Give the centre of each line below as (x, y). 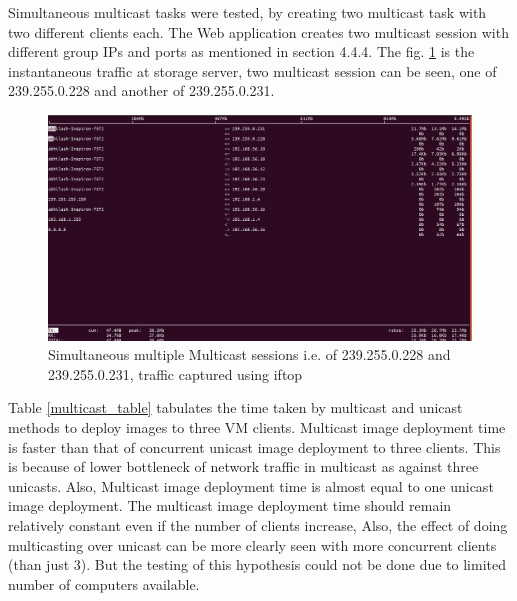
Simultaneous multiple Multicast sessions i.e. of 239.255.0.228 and (249, 354)
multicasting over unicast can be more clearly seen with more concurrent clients (252, 544)
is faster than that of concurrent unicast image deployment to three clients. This (254, 446)
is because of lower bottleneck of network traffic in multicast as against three (243, 466)
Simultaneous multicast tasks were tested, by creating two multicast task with (247, 12)
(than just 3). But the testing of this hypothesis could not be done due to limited (257, 564)
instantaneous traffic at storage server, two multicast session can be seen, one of (252, 70)
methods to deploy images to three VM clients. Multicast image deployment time (257, 427)
